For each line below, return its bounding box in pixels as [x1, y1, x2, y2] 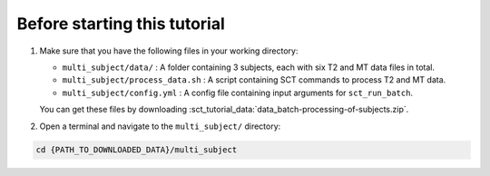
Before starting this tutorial [16, 14, 226, 34]
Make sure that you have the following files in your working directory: [39, 45, 299, 56]
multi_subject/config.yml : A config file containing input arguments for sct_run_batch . [62, 87, 413, 98]
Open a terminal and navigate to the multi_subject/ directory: [39, 121, 281, 132]
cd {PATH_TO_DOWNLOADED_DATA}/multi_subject [35, 145, 238, 155]
